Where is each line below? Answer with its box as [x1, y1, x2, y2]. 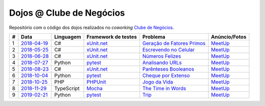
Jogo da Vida [142, 79, 174, 85]
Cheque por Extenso [142, 72, 190, 79]
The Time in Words [142, 85, 186, 92]
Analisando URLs [142, 59, 182, 66]
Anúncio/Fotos [211, 33, 247, 40]
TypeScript [54, 85, 80, 92]
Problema [142, 33, 165, 40]
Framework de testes [86, 33, 137, 40]
